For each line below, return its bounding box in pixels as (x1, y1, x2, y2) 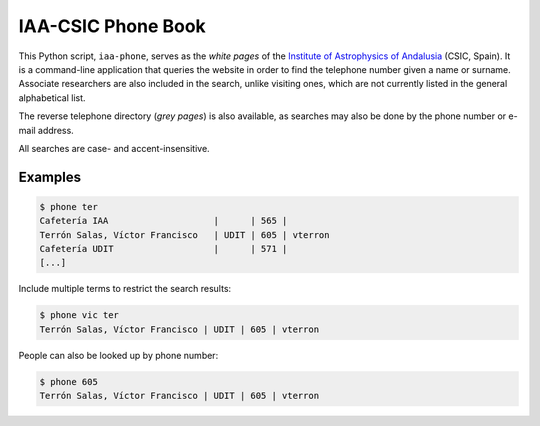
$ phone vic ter (39, 310, 120, 321)
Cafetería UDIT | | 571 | (39, 243, 288, 255)
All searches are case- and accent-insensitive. (18, 142, 210, 154)
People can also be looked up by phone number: (18, 349, 219, 361)
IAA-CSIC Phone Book (18, 15, 207, 37)
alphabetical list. (18, 91, 86, 104)
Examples (18, 168, 82, 185)
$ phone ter (39, 201, 99, 212)
